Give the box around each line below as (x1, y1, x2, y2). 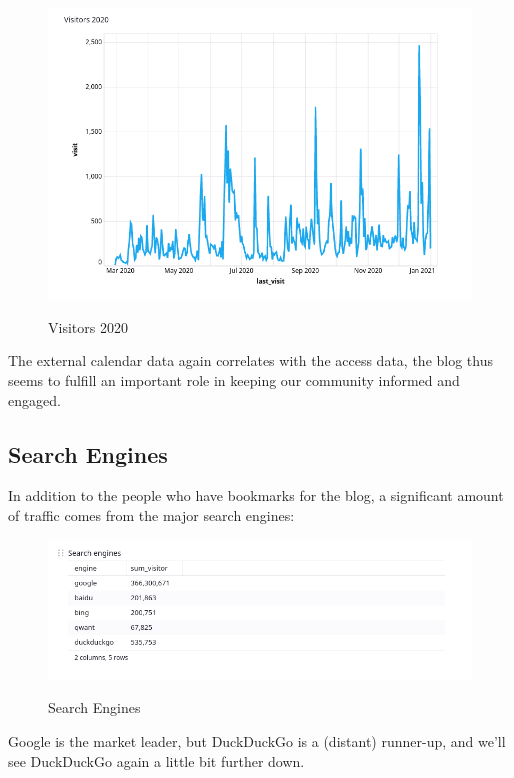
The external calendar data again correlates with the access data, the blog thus (8, 350, 493, 371)
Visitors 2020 (48, 316, 128, 337)
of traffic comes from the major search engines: (8, 504, 295, 525)
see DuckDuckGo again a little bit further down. (8, 750, 305, 771)
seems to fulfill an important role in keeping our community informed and (8, 369, 460, 390)
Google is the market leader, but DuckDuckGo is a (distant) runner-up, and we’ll (8, 731, 506, 751)
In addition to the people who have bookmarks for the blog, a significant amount (8, 485, 504, 506)
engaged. (8, 389, 61, 410)
